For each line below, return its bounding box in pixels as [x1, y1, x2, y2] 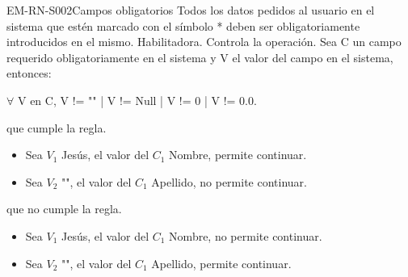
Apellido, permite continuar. [151, 254, 292, 271]
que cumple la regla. [6, 119, 107, 136]
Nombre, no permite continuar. [169, 227, 322, 244]
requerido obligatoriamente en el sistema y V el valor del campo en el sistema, [6, 48, 393, 65]
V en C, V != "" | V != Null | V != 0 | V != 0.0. [17, 91, 257, 108]
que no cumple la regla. [6, 200, 122, 217]
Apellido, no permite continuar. [151, 173, 307, 190]
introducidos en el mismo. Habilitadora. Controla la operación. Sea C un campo [6, 33, 402, 50]
